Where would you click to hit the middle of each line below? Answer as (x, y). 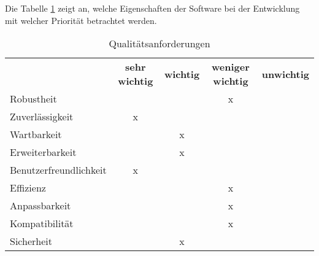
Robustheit (33, 99)
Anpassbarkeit (40, 206)
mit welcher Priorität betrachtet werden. (81, 20)
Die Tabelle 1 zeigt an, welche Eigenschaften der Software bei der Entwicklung (152, 8)
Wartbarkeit (36, 134)
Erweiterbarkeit (43, 152)
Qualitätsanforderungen (159, 44)
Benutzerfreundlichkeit (58, 170)
